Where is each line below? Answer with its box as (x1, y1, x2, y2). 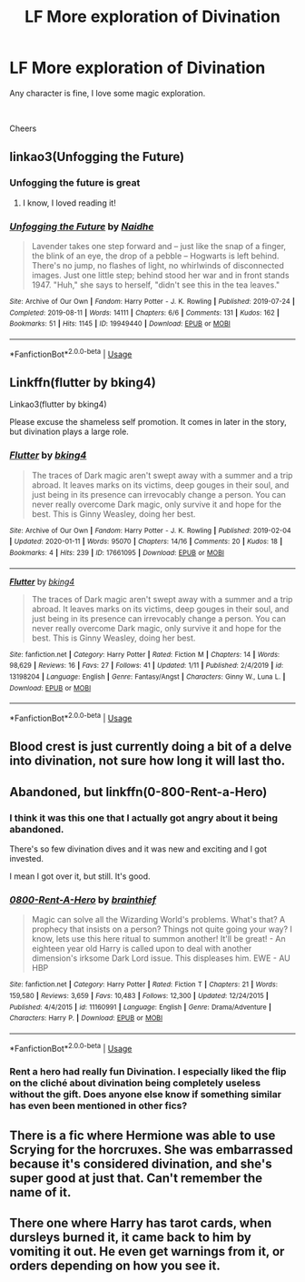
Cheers (9, 123, 37, 134)
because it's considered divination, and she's (9, 1156, 272, 1171)
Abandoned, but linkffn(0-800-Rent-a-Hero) (9, 784, 268, 800)
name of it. (9, 1185, 72, 1200)
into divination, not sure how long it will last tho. (9, 753, 286, 769)
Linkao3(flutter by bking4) (9, 399, 107, 410)
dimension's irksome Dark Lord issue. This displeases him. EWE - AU (31, 953, 290, 964)
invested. (9, 853, 44, 863)
